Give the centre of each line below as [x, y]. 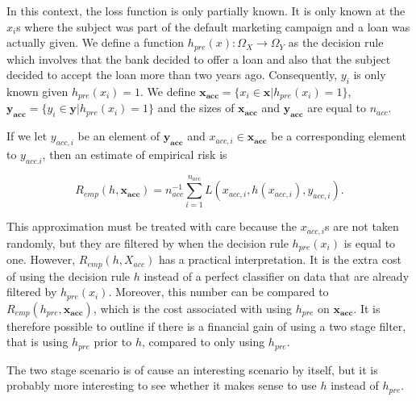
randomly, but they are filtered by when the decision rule [148, 242]
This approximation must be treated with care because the [152, 226]
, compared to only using [204, 342]
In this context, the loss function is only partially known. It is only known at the [206, 10]
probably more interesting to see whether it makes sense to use [162, 385]
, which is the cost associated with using [192, 308]
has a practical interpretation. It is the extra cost [280, 259]
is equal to [370, 242]
